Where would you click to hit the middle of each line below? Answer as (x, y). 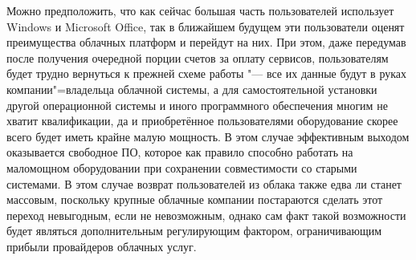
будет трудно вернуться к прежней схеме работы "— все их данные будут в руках (206, 73)
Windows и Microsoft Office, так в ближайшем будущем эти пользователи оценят (206, 26)
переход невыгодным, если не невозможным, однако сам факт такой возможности (206, 215)
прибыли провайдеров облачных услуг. (102, 246)
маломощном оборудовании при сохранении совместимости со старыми (182, 167)
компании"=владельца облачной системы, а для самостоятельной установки (192, 89)
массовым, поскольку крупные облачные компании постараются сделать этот (195, 199)
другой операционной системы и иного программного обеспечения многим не (197, 105)
